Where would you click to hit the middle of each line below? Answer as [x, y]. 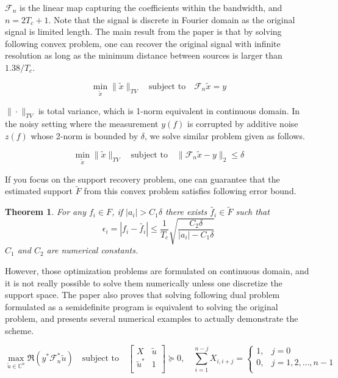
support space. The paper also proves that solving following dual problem [142, 295]
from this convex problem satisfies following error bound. [190, 191]
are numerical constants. [92, 250]
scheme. [20, 330]
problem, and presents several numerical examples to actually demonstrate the [152, 318]
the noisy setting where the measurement [82, 124]
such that [253, 212]
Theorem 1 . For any [45, 212]
